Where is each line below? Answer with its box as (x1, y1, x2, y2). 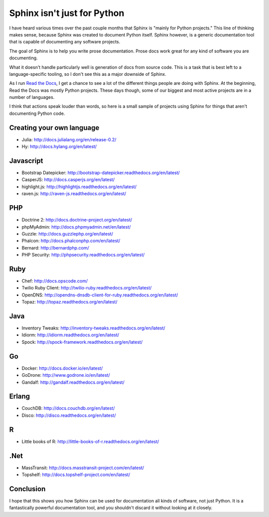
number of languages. (9, 94, 55, 100)
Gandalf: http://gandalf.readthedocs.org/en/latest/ (21, 379, 125, 385)
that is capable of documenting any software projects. (9, 39, 121, 45)
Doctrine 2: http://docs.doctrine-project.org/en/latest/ (21, 217, 133, 223)
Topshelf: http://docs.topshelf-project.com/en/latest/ (21, 472, 131, 478)
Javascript (9, 156, 43, 165)
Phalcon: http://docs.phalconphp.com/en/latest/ (21, 238, 121, 244)
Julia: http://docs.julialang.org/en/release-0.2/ (21, 136, 117, 142)
